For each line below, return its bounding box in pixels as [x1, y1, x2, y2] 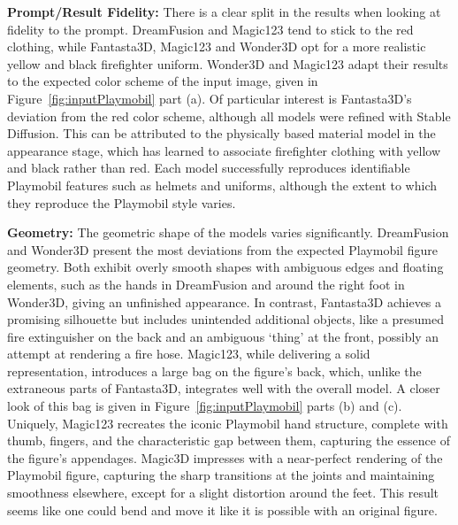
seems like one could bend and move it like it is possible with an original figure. [7, 500, 438, 519]
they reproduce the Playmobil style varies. [7, 193, 236, 212]
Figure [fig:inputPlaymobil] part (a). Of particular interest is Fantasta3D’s [7, 89, 412, 107]
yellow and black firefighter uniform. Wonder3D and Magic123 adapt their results [7, 54, 448, 73]
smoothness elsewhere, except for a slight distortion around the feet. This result [7, 483, 439, 502]
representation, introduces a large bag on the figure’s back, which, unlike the [7, 361, 422, 380]
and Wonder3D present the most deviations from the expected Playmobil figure [7, 240, 438, 259]
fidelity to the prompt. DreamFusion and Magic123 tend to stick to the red [7, 19, 414, 38]
